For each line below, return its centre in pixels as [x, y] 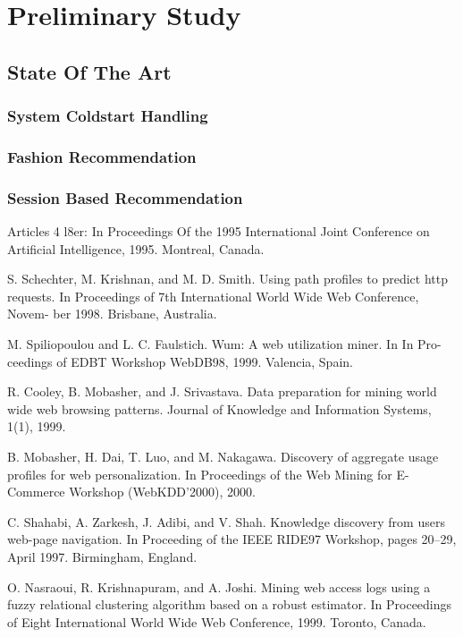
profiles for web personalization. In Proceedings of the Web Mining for [200, 474]
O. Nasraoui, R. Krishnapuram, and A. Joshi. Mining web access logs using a [219, 586]
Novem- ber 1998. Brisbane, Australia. [112, 314]
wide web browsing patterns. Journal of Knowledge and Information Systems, [219, 408]
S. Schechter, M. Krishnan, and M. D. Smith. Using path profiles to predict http [227, 279]
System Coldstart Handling [108, 116]
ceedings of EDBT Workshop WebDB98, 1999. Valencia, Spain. [180, 361]
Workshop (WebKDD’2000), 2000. [162, 492]
